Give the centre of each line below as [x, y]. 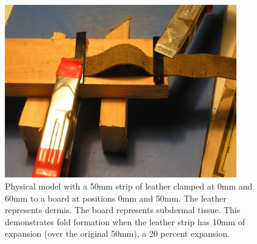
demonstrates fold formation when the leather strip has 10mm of [125, 221]
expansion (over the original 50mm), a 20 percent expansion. [117, 233]
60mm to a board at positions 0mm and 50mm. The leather [116, 198]
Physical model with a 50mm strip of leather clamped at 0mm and [129, 186]
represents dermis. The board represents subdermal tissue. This [123, 210]
